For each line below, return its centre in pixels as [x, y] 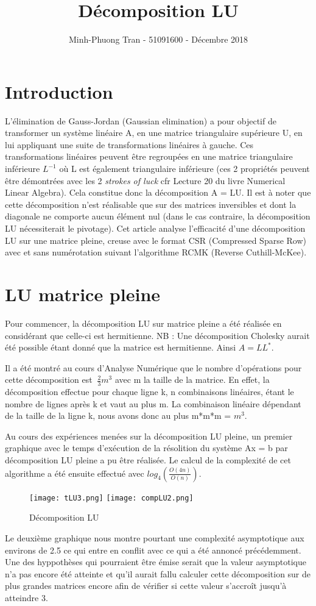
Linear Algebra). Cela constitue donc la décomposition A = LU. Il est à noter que [158, 192]
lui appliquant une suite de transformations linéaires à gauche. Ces [129, 144]
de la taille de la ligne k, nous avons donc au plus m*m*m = [118, 415]
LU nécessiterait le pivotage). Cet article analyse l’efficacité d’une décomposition [155, 228]
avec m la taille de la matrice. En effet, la [192, 380]
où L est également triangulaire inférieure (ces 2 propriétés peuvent [184, 169]
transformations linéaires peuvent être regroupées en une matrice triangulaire [149, 156]
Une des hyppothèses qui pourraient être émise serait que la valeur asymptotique [156, 562]
